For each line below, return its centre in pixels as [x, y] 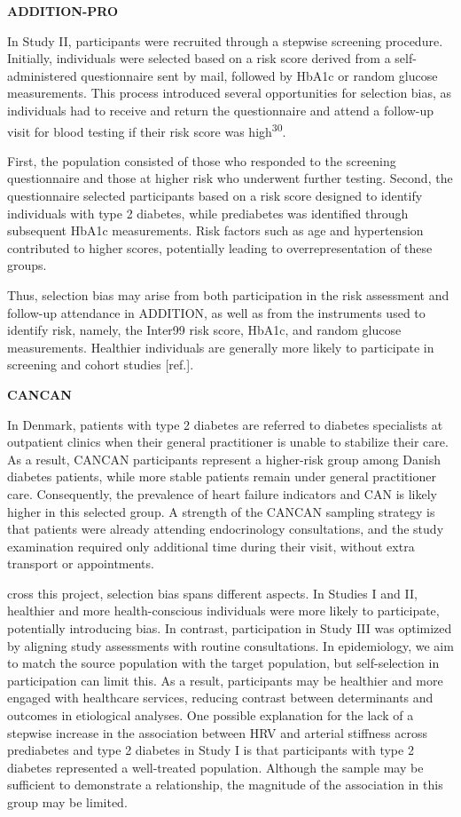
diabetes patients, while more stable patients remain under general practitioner [222, 476]
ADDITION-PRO [63, 11]
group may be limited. [67, 802]
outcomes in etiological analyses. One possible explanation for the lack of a [211, 715]
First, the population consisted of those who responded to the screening [202, 160]
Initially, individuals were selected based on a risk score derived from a [199, 58]
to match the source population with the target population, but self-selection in [223, 663]
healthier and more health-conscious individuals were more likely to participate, [223, 611]
